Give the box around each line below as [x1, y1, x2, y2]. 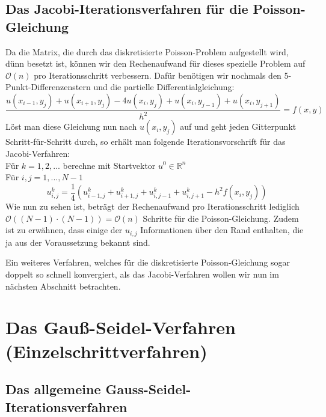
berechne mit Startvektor [63, 159, 156, 171]
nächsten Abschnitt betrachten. [5, 279, 121, 292]
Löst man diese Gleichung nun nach [5, 120, 137, 133]
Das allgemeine [5, 380, 101, 398]
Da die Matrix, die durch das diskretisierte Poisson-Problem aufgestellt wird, [5, 45, 289, 58]
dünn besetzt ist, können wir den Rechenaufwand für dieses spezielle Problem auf [5, 57, 306, 70]
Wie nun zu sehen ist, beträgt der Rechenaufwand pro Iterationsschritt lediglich [5, 200, 300, 213]
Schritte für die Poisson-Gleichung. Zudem [143, 212, 299, 224]
